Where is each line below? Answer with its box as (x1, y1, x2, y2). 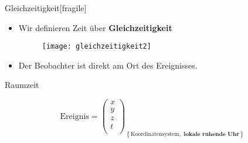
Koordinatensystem (131, 131, 179, 138)
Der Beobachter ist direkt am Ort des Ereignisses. (18, 59, 198, 71)
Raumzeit (5, 79, 39, 91)
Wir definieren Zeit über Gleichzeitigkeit (18, 21, 172, 33)
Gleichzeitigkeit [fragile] (5, 2, 87, 13)
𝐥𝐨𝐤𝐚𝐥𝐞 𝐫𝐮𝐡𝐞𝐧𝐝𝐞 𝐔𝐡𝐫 (184, 131, 239, 138)
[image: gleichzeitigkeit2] (42, 42, 151, 51)
